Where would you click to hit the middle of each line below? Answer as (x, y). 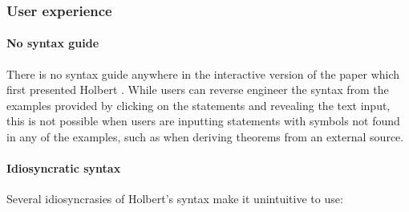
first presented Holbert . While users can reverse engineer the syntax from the (198, 90)
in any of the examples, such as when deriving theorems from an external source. (205, 137)
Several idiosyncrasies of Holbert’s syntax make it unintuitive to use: (175, 199)
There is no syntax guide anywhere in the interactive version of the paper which (203, 73)
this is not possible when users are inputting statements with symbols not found (203, 121)
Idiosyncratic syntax (64, 168)
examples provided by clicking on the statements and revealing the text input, (198, 105)
